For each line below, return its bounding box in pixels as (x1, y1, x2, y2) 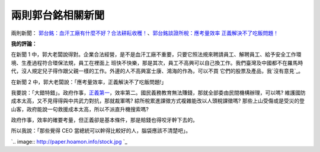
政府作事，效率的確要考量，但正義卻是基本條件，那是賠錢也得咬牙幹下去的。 (11, 117, 198, 124)
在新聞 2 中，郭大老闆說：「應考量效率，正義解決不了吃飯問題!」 (11, 78, 167, 85)
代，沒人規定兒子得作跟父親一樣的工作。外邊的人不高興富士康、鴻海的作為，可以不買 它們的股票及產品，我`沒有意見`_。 (11, 68, 304, 75)
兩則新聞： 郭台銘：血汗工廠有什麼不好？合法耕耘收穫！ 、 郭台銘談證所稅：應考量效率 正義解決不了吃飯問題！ (11, 29, 279, 37)
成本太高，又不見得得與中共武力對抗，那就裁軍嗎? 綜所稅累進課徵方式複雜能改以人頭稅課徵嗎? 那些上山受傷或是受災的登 (11, 97, 305, 104)
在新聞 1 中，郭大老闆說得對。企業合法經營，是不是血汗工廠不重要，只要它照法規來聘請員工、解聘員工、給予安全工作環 (11, 51, 302, 58)
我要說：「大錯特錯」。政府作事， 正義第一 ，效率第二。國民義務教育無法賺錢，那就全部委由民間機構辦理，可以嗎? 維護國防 (11, 89, 306, 96)
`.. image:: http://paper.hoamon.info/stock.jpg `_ (11, 138, 127, 145)
